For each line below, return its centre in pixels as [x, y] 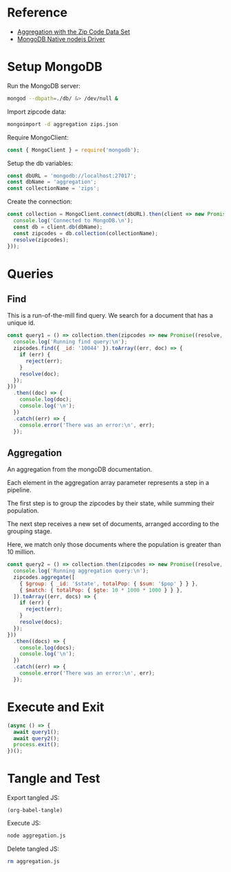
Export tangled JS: [33, 798]
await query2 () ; [36, 738]
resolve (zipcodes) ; [41, 240]
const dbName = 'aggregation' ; [52, 182]
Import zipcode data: [37, 111]
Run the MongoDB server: [44, 86]
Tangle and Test [54, 779]
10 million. [21, 552]
